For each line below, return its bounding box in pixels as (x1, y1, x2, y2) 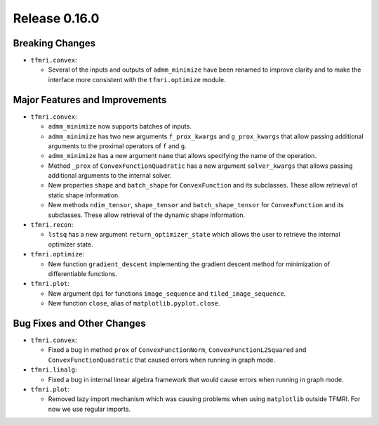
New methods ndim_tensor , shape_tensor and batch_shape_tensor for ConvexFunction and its (48, 201, 344, 209)
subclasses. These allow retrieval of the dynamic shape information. (48, 211, 246, 219)
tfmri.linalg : (30, 365, 77, 374)
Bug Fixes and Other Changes (13, 317, 147, 329)
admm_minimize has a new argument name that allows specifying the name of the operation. (48, 152, 317, 160)
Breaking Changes (13, 37, 96, 49)
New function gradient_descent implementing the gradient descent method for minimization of (48, 260, 331, 268)
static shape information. (48, 190, 121, 200)
